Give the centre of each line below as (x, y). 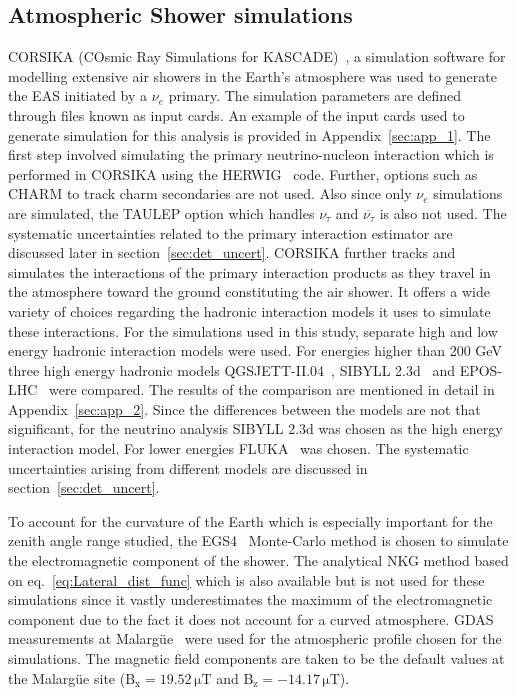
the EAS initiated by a (78, 95)
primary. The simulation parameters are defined (315, 95)
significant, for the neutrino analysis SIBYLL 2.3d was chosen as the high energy (255, 428)
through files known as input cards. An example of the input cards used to (236, 114)
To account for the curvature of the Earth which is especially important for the (250, 520)
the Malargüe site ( (67, 677)
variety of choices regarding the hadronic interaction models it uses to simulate (249, 310)
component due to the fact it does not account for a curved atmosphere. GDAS (251, 618)
